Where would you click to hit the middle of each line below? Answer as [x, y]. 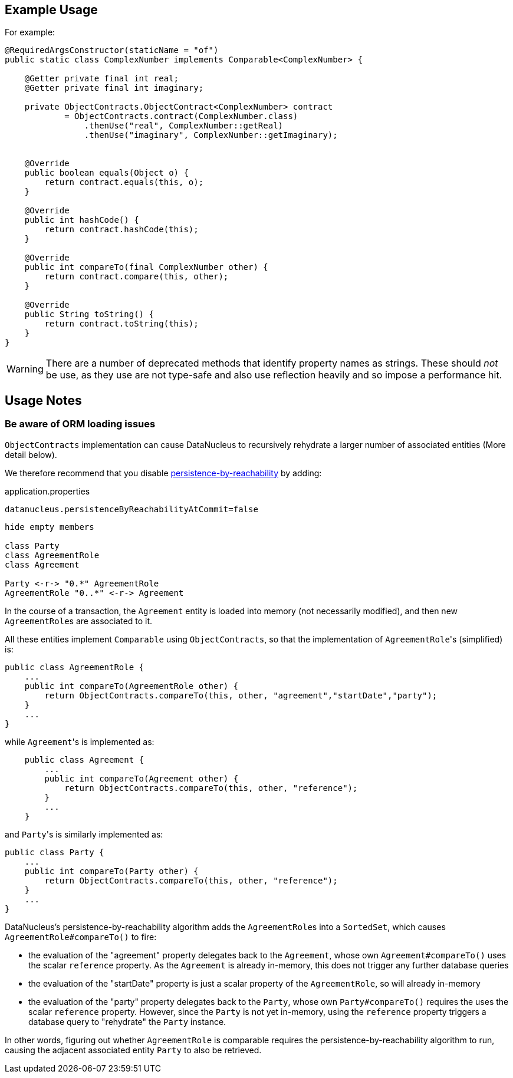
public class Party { [55, 852]
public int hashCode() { [82, 220]
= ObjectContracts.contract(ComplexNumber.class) [181, 116]
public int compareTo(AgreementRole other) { [131, 686]
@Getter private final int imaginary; [114, 88]
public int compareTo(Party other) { [111, 871]
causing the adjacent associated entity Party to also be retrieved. [133, 1050]
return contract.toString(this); [121, 324]
